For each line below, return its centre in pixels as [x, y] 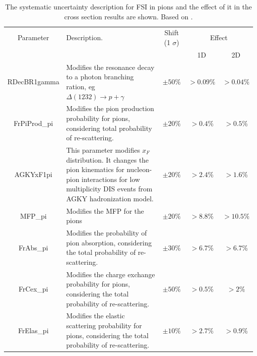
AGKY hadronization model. [110, 198]
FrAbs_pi [33, 247]
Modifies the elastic [95, 316]
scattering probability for [104, 326]
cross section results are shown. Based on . [128, 16]
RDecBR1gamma [33, 82]
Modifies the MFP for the [105, 210]
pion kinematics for [95, 169]
